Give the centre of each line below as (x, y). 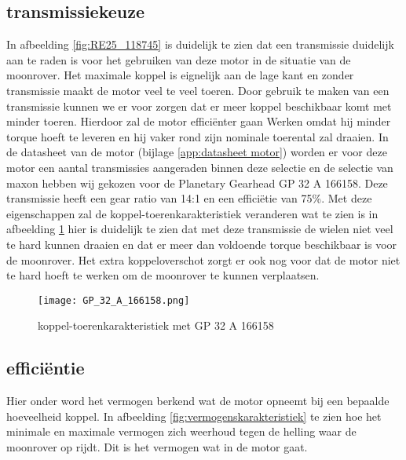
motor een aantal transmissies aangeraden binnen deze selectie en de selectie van (200, 167)
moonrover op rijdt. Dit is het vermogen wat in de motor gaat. (157, 446)
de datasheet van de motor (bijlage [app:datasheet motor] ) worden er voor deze (197, 152)
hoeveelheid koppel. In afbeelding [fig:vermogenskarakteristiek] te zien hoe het (194, 416)
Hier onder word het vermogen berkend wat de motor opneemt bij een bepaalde (198, 401)
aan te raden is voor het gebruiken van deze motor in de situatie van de (179, 59)
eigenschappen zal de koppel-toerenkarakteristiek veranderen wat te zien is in (192, 213)
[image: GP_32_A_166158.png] (114, 300)
